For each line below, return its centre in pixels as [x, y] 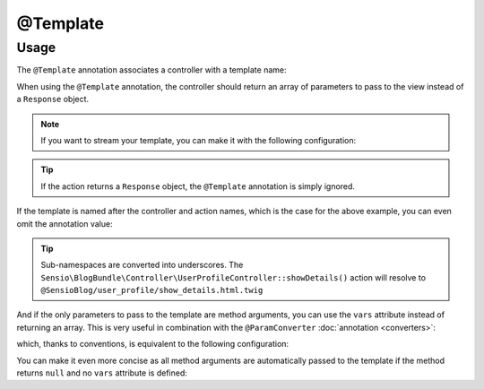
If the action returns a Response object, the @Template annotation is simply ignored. [198, 186]
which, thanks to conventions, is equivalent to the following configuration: [153, 344]
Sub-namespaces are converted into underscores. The [142, 265]
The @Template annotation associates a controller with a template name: [151, 70]
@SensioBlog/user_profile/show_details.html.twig [152, 290]
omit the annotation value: [65, 223]
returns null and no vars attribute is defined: [102, 373]
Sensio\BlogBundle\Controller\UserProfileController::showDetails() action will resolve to [233, 277]
